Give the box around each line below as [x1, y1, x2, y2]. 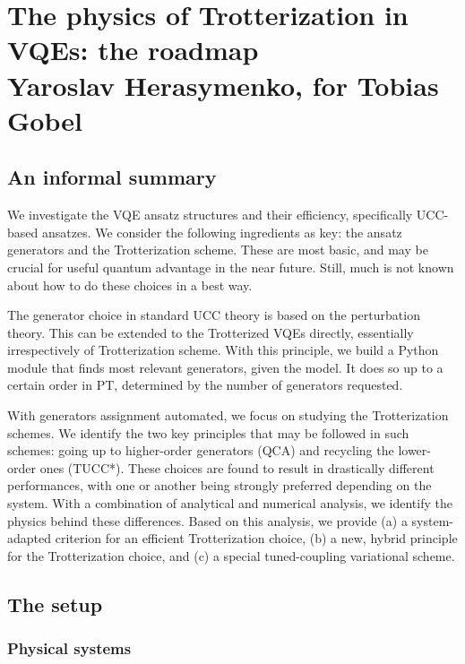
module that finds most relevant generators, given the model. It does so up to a [7, 358, 443, 376]
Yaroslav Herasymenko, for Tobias [7, 66, 439, 103]
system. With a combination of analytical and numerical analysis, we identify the [7, 494, 452, 513]
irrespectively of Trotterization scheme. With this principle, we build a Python [7, 341, 439, 359]
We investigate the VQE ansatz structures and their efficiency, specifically [7, 205, 413, 224]
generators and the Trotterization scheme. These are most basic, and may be [7, 240, 428, 259]
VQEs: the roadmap [7, 31, 259, 68]
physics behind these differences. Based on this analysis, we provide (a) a [7, 511, 408, 530]
